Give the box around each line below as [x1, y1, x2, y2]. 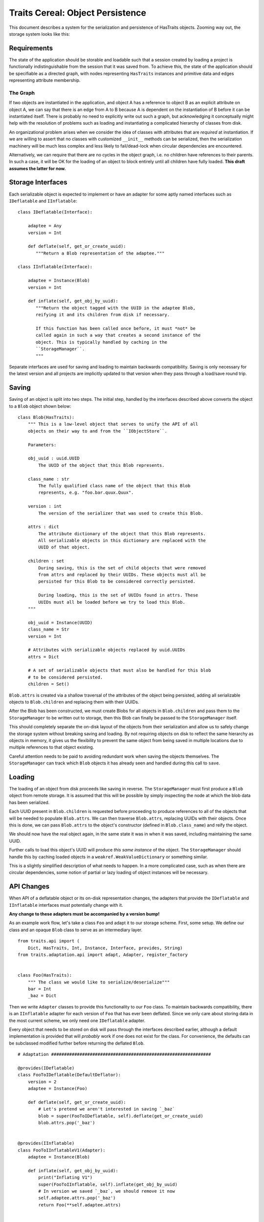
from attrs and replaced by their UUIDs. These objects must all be [38, 572, 206, 578]
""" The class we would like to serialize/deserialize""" [27, 979, 170, 985]
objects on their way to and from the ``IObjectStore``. [27, 428, 167, 434]
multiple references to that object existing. [9, 744, 94, 750]
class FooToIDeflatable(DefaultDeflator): [18, 1072, 121, 1078]
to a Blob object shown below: [9, 403, 71, 409]
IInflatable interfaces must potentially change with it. [9, 902, 123, 908]
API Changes [9, 882, 50, 891]
